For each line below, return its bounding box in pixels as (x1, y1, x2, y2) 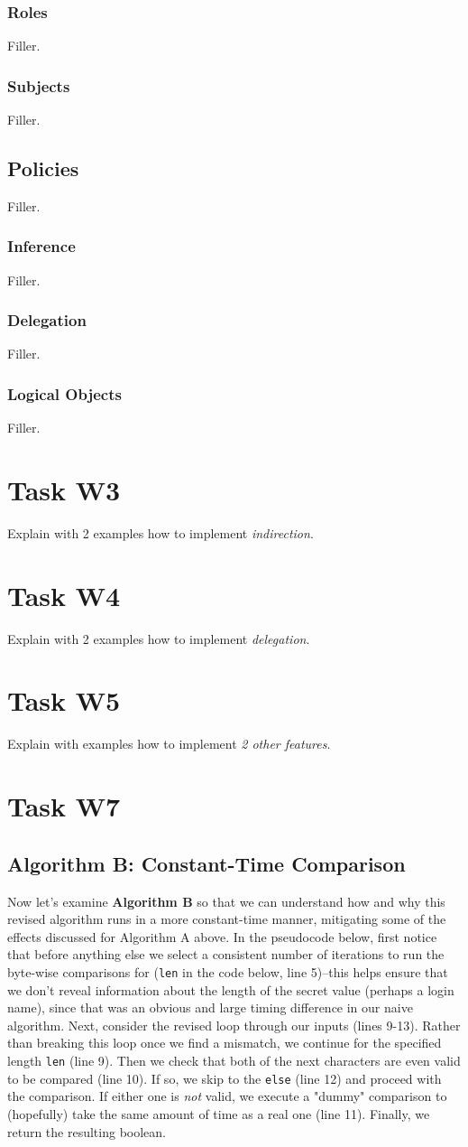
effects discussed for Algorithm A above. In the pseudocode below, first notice (7, 927, 437, 946)
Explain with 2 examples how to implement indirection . (7, 523, 314, 542)
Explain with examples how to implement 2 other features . (7, 734, 331, 753)
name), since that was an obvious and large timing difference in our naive (7, 998, 413, 1017)
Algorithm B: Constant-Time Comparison (7, 849, 406, 877)
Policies (7, 154, 79, 182)
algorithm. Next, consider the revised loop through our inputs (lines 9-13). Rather (7, 1015, 461, 1034)
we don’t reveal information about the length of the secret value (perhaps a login (7, 980, 454, 999)
